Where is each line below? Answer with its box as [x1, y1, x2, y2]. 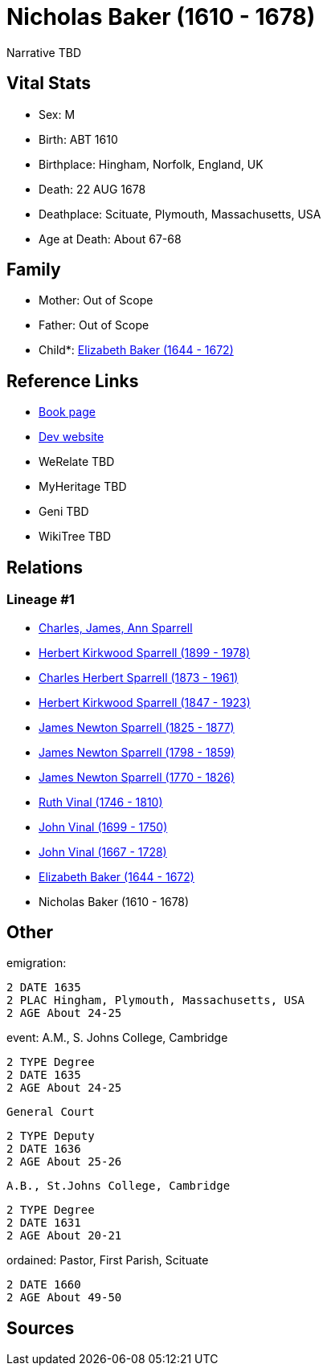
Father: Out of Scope [39, 318, 149, 333]
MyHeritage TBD [39, 480, 127, 494]
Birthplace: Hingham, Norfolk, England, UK [39, 157, 264, 171]
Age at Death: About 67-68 [39, 231, 182, 246]
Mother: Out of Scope [39, 293, 153, 308]
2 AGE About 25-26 [6, 1155, 122, 1169]
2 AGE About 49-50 [6, 1291, 122, 1305]
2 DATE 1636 [6, 1142, 81, 1156]
